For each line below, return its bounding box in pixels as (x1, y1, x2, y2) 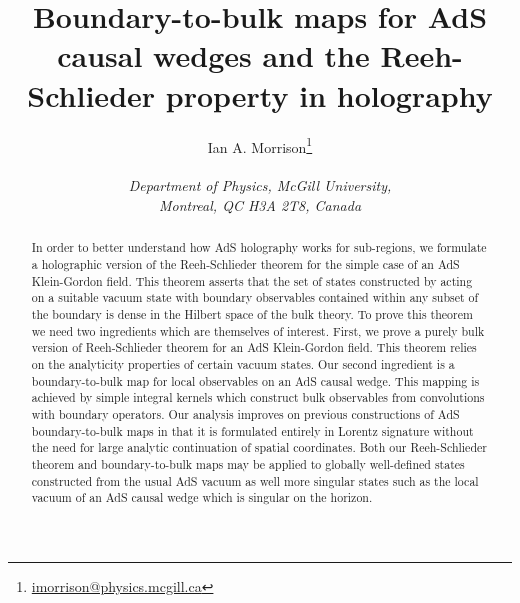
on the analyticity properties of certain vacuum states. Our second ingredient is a (31, 355, 455, 372)
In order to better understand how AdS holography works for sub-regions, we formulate (31, 239, 487, 256)
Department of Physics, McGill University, (128, 175, 392, 196)
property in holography (165, 74, 493, 115)
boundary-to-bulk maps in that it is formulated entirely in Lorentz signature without (31, 422, 474, 439)
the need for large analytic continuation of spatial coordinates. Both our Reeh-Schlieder (31, 439, 487, 456)
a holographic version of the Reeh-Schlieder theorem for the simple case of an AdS (31, 255, 460, 272)
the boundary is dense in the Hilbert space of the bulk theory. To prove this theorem (31, 305, 473, 322)
